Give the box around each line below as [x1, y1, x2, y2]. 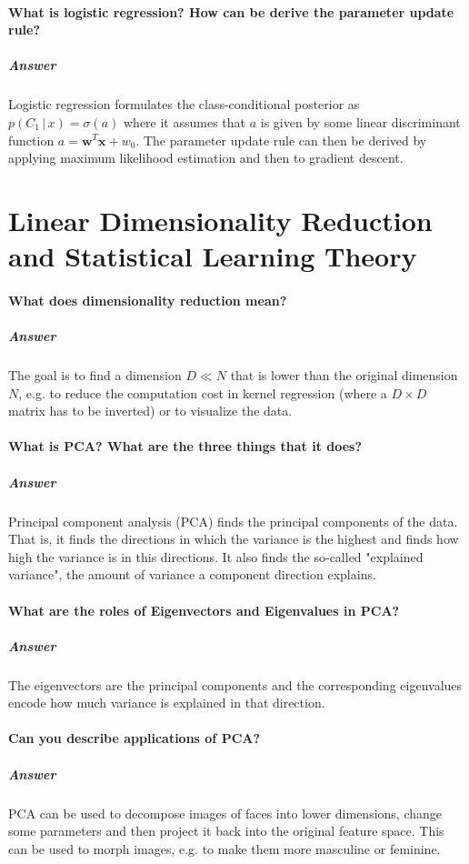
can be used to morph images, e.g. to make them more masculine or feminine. [8, 839, 441, 858]
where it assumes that [123, 112, 246, 131]
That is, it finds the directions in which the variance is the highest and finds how [8, 529, 459, 548]
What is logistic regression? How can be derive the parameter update [8, 2, 454, 21]
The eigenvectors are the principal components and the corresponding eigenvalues [8, 675, 463, 694]
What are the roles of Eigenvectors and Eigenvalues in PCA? [8, 600, 400, 619]
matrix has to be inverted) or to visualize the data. [8, 401, 293, 420]
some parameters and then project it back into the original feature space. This [8, 821, 444, 840]
